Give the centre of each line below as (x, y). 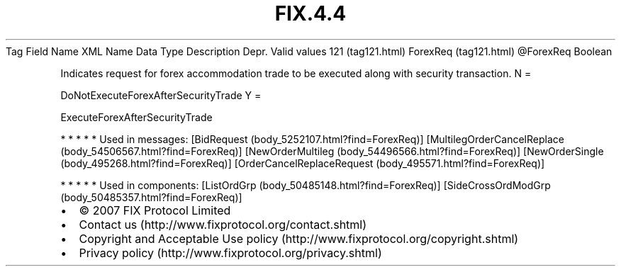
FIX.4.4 (310, 13)
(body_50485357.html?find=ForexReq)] (151, 197)
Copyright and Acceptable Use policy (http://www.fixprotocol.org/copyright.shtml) (299, 238)
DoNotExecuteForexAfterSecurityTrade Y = (161, 95)
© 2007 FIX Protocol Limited (155, 210)
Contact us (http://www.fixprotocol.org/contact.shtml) (223, 224)
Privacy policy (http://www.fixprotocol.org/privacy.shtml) (230, 253)
